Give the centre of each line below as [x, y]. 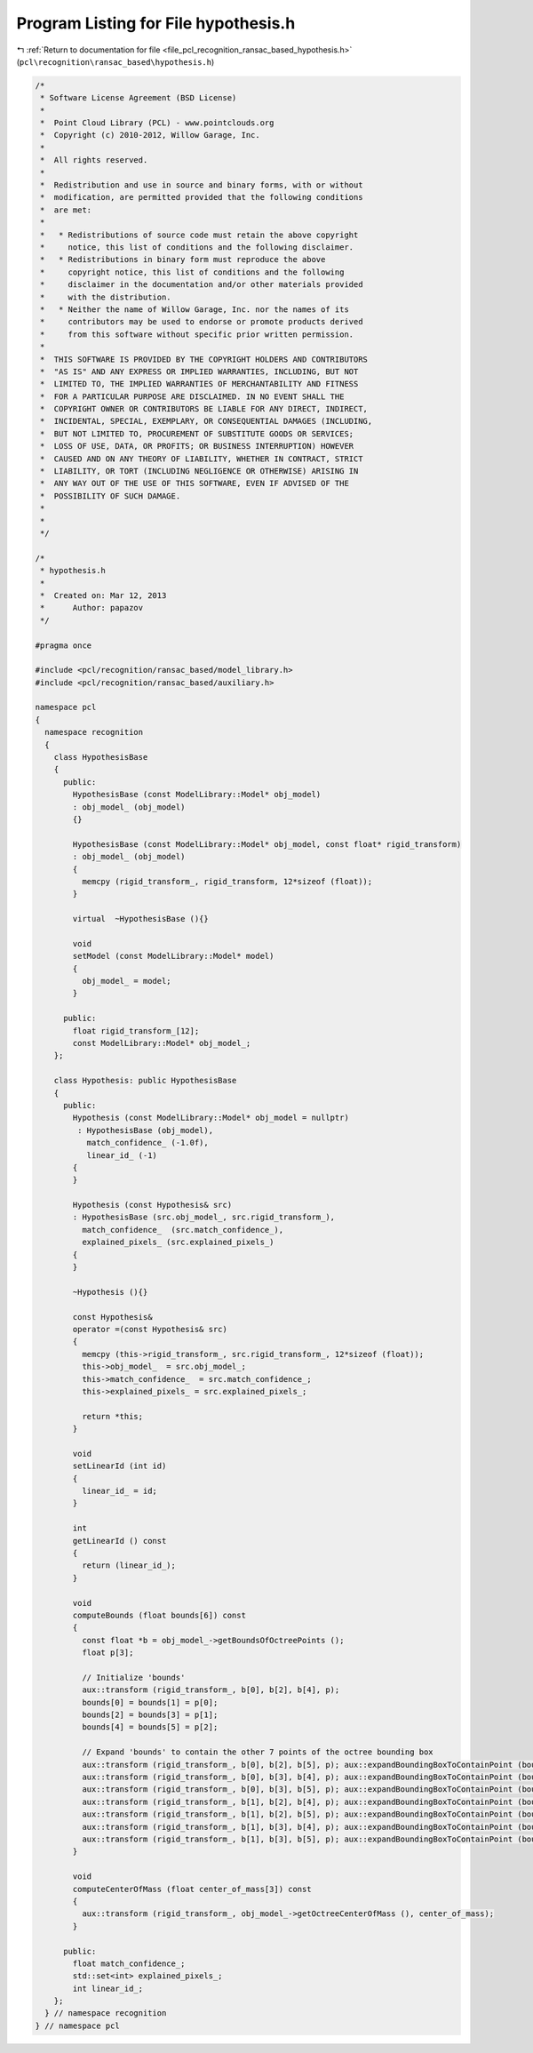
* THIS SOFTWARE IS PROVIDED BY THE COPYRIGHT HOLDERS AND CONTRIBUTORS [204, 359]
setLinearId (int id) [119, 1466]
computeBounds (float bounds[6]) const [159, 1615]
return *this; [112, 1416]
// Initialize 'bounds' [133, 1677]
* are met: [66, 210]
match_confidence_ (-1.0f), [147, 1143]
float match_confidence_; [129, 1963]
